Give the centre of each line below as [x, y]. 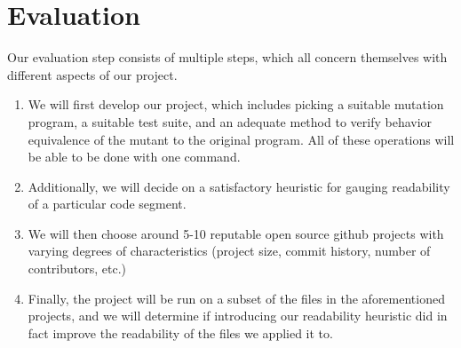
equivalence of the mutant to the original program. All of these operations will [241, 139]
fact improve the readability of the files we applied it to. [180, 332]
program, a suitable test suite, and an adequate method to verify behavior [230, 121]
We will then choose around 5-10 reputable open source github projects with [236, 233]
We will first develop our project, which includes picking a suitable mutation [236, 104]
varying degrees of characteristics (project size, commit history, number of [229, 251]
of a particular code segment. [107, 204]
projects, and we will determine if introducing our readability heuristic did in [238, 316]
